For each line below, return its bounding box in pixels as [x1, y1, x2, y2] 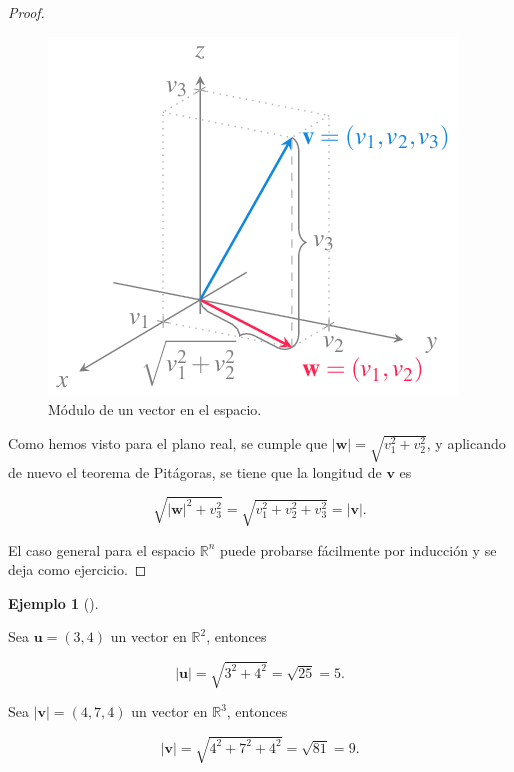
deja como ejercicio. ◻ [8, 559, 147, 580]
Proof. [8, 2, 45, 22]
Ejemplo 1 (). [8, 592, 99, 613]
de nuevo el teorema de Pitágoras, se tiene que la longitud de [8, 461, 382, 482]
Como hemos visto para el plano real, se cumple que [8, 432, 328, 453]
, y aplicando [426, 432, 506, 453]
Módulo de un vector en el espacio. [48, 399, 262, 420]
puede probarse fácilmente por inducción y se [220, 539, 497, 560]
